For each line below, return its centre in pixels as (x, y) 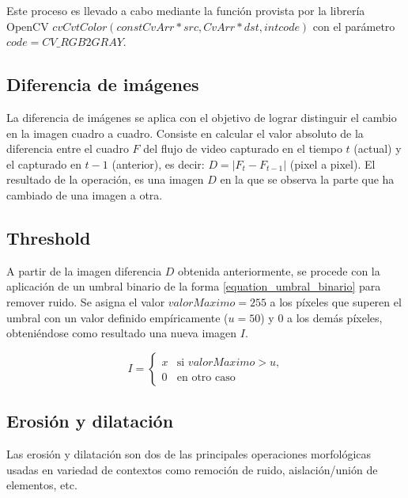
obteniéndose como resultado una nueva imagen (122, 333)
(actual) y (378, 148)
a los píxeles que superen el (336, 301)
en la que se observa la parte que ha (307, 179)
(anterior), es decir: (158, 163)
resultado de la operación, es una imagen (105, 179)
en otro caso (206, 377)
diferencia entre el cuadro (68, 148)
